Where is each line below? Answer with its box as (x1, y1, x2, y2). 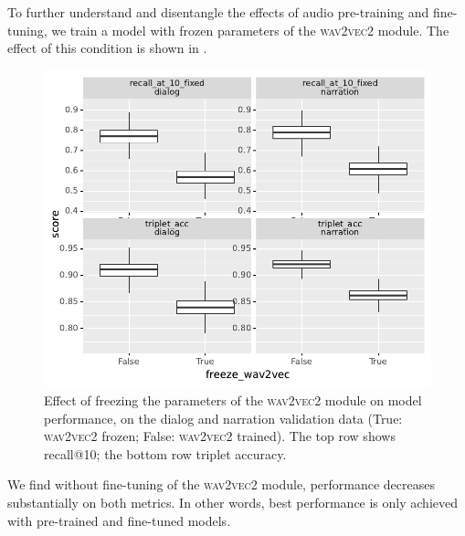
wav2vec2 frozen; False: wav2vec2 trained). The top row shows (44, 426, 396, 446)
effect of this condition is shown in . (7, 38, 207, 58)
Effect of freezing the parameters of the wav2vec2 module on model (44, 391, 422, 410)
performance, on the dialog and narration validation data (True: (44, 408, 403, 427)
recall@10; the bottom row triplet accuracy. (44, 444, 287, 463)
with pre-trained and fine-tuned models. (7, 510, 231, 530)
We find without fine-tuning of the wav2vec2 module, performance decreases (7, 475, 436, 494)
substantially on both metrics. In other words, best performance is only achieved (7, 493, 458, 512)
